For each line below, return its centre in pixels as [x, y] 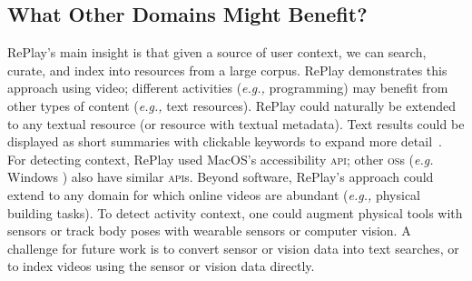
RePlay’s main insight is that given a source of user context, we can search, [217, 52]
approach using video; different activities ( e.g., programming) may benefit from [228, 88]
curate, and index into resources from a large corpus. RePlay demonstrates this [227, 70]
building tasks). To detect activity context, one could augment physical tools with [235, 212]
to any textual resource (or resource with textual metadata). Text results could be [236, 123]
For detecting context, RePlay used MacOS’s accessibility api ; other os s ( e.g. [221, 159]
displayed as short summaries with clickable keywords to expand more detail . [225, 141]
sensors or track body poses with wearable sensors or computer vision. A [209, 231]
